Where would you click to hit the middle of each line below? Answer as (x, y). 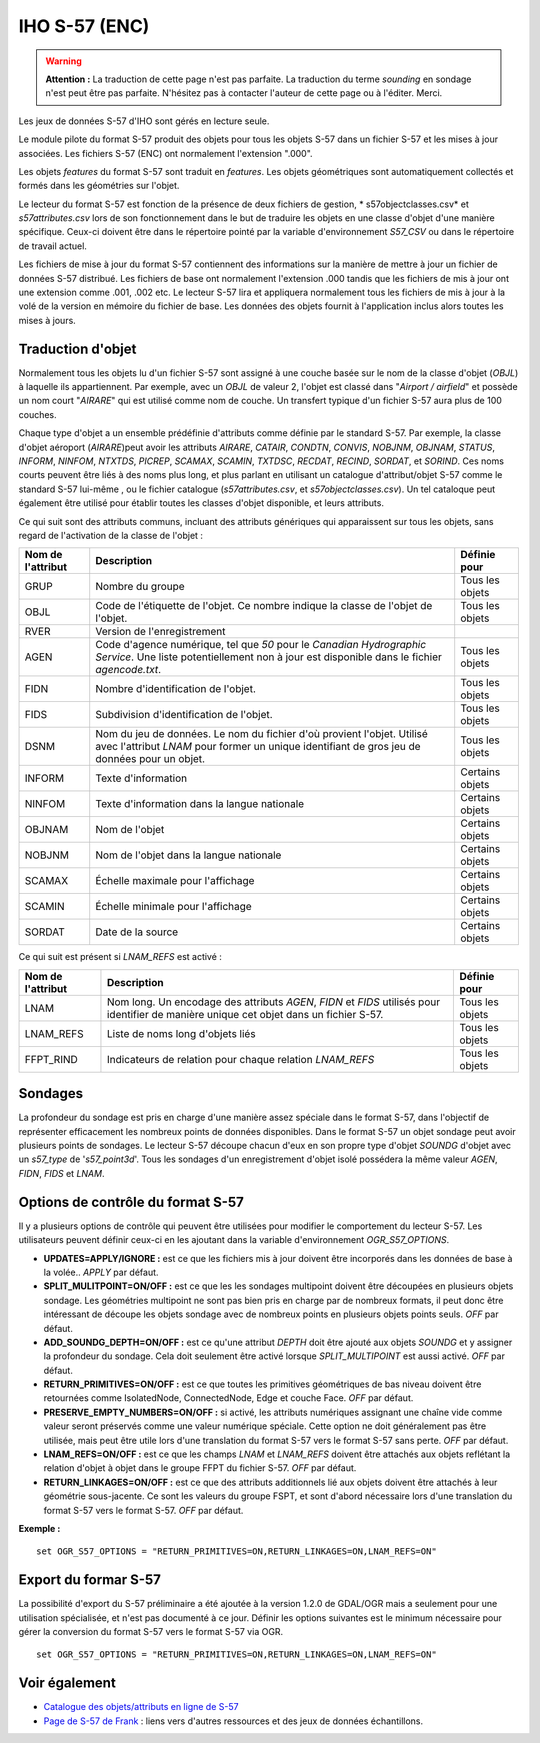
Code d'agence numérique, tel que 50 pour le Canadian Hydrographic (261, 645)
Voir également (67, 1683)
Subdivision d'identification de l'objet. (184, 715)
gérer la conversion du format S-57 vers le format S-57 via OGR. (151, 1632)
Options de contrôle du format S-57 (131, 1201)
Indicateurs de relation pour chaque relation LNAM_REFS (240, 1059)
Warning (63, 61)
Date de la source (137, 932)
